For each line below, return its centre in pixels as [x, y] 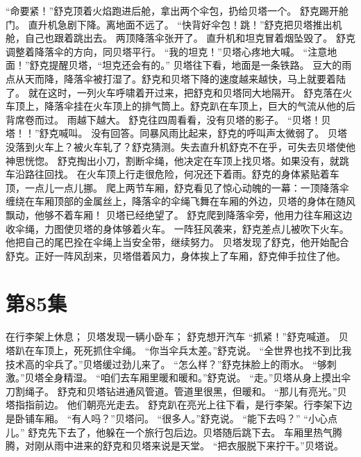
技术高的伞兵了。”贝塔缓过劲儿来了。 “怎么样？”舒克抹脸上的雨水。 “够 [166, 364]
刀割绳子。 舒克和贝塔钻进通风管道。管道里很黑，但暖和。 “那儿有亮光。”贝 [176, 391]
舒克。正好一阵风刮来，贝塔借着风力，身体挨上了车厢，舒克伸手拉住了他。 [176, 255]
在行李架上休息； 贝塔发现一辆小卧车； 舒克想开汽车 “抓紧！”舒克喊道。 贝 [177, 336]
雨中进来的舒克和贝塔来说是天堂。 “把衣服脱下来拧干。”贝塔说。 [199, 446]
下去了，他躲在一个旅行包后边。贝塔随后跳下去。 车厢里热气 [195, 432]
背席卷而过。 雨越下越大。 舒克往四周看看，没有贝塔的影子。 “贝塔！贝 [168, 119]
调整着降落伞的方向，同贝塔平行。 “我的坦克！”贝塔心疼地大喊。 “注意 [167, 51]
